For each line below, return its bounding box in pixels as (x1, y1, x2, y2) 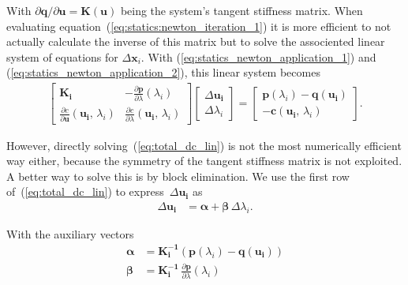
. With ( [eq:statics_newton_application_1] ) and (140, 48, 376, 65)
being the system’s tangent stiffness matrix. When (120, 2, 363, 18)
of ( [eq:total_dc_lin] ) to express (6, 183, 164, 200)
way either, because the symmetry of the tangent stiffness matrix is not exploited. (6, 152, 402, 169)
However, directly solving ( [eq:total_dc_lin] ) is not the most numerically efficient (6, 137, 402, 153)
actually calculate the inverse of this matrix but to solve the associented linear (6, 33, 385, 50)
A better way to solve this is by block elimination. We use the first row (6, 167, 350, 184)
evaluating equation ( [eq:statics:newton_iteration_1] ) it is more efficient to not (6, 17, 391, 34)
